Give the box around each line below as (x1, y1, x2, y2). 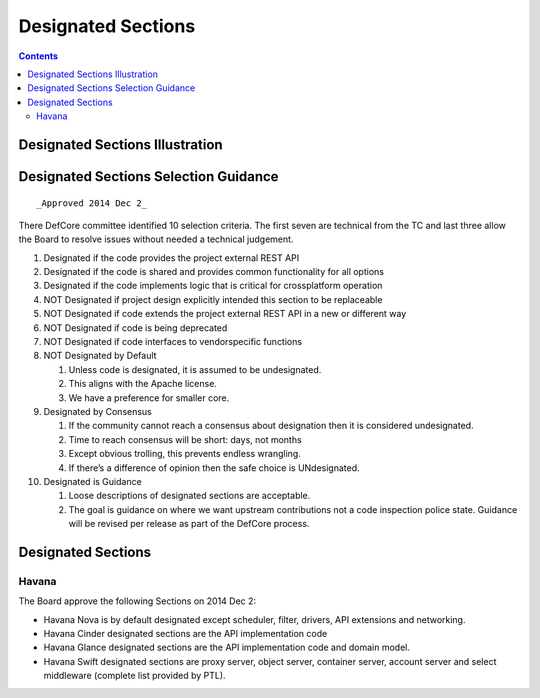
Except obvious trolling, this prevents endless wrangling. (68, 448, 302, 460)
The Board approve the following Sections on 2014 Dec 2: (18, 595, 257, 607)
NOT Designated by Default (43, 350, 157, 362)
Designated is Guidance (43, 475, 142, 487)
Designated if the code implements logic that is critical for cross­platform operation (43, 280, 383, 292)
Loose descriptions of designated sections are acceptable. (68, 490, 311, 502)
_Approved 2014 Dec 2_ (36, 197, 148, 209)
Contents (18, 50, 59, 62)
